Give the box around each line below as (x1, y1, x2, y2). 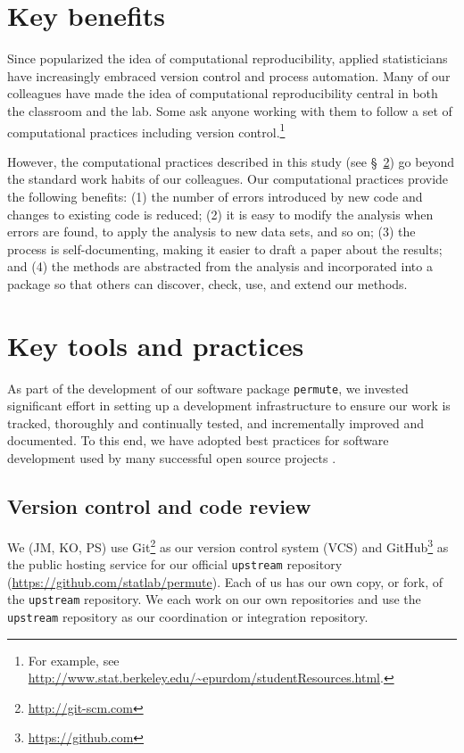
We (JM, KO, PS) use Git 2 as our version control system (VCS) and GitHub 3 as (7, 534, 449, 556)
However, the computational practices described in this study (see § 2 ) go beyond (7, 152, 455, 170)
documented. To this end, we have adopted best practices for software (7, 431, 389, 450)
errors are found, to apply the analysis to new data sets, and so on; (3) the (7, 222, 416, 241)
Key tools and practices (7, 327, 304, 363)
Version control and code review (7, 492, 311, 520)
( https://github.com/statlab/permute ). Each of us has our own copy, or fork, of (7, 572, 443, 591)
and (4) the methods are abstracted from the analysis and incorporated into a (7, 257, 433, 276)
